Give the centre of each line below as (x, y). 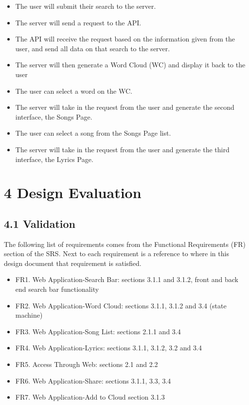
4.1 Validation (40, 223)
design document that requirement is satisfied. (73, 263)
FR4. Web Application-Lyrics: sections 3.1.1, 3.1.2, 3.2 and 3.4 (108, 348)
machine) (29, 315)
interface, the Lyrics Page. (54, 159)
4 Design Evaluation (73, 192)
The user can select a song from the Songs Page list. (93, 133)
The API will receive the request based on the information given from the (125, 39)
